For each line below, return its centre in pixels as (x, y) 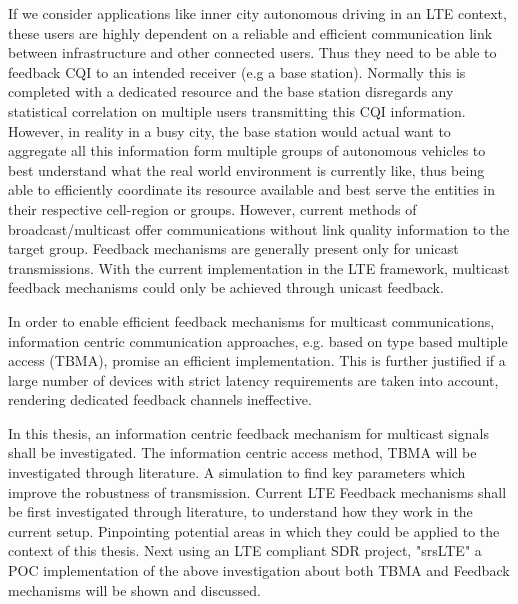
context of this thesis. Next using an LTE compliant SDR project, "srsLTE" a (245, 550)
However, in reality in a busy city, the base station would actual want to (229, 130)
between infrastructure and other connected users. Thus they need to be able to (252, 52)
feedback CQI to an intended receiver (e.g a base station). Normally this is (237, 71)
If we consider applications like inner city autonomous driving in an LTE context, (257, 13)
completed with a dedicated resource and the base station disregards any (231, 91)
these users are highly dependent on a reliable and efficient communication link (250, 32)
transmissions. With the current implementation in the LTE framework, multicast (259, 267)
